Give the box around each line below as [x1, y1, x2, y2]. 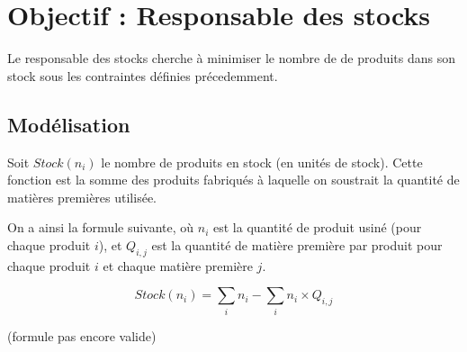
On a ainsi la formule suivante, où [7, 218, 194, 237]
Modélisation [7, 110, 130, 138]
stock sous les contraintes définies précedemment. [7, 66, 278, 85]
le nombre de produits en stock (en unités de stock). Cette [101, 152, 423, 171]
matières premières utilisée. [7, 187, 157, 206]
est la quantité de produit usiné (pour [212, 218, 422, 237]
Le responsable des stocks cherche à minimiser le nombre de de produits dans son [7, 49, 456, 68]
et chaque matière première [103, 256, 253, 275]
